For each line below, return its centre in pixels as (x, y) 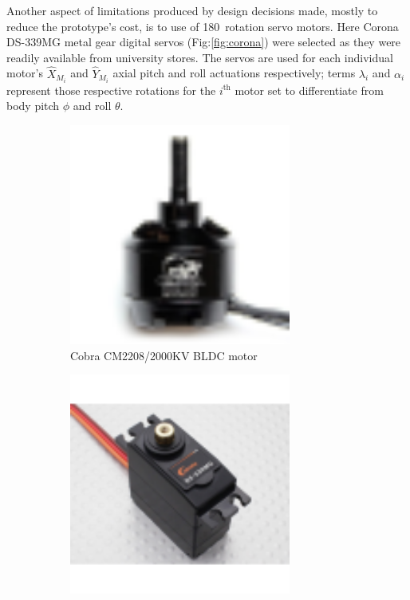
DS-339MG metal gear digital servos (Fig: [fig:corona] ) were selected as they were (204, 42)
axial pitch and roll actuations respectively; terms (234, 73)
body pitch (33, 106)
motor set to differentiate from (309, 90)
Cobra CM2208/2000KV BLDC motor (164, 355)
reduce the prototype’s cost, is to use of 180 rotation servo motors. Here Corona (203, 26)
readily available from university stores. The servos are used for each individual (200, 57)
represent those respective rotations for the (111, 90)
